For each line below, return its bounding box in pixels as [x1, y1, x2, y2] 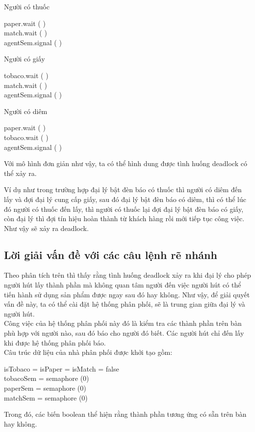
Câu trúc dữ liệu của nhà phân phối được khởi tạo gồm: [4, 347, 173, 357]
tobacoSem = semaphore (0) [4, 373, 89, 383]
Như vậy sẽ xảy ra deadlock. [4, 223, 89, 233]
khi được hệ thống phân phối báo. [4, 337, 106, 347]
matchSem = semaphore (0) [4, 392, 88, 403]
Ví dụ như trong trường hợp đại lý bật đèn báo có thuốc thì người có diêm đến [4, 184, 242, 195]
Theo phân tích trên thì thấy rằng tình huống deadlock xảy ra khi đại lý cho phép [4, 270, 251, 280]
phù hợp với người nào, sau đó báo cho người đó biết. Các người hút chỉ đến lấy [4, 328, 244, 338]
